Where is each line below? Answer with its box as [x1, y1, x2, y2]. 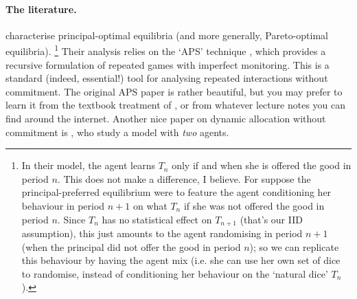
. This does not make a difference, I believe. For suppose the [57, 171, 311, 186]
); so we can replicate [249, 239, 339, 254]
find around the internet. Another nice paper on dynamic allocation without [5, 111, 326, 126]
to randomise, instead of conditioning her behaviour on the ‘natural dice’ [21, 266, 328, 280]
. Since [57, 212, 86, 226]
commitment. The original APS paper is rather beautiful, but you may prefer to [5, 84, 343, 98]
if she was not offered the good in [183, 198, 325, 212]
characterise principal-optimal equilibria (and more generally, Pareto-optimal [5, 27, 328, 42]
